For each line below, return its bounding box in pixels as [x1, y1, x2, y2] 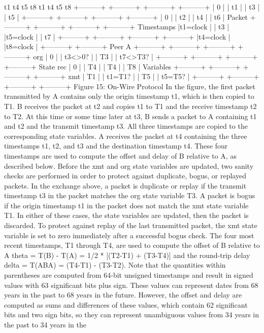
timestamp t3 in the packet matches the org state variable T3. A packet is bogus [4, 190, 255, 201]
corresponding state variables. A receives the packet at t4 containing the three [4, 130, 247, 141]
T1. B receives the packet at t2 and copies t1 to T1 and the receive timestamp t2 [4, 100, 257, 111]
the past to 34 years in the [4, 319, 86, 329]
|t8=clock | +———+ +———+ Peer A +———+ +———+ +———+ [4, 41, 236, 52]
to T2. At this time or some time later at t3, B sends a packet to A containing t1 [4, 110, 257, 121]
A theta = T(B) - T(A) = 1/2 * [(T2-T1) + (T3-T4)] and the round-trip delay [4, 249, 250, 260]
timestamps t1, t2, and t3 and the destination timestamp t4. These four [4, 140, 228, 151]
